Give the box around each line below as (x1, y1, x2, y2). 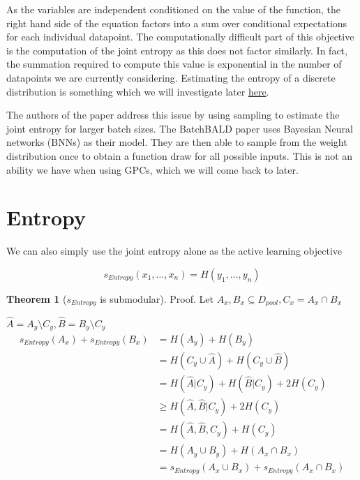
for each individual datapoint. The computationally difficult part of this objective (6, 29, 354, 44)
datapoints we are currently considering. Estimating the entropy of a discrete (6, 70, 336, 84)
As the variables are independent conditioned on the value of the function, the (6, 2, 340, 16)
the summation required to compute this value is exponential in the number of (6, 57, 342, 71)
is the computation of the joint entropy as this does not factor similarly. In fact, (6, 43, 347, 57)
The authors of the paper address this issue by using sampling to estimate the (6, 107, 340, 122)
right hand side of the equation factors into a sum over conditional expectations (6, 15, 347, 30)
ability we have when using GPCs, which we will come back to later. (6, 162, 299, 177)
